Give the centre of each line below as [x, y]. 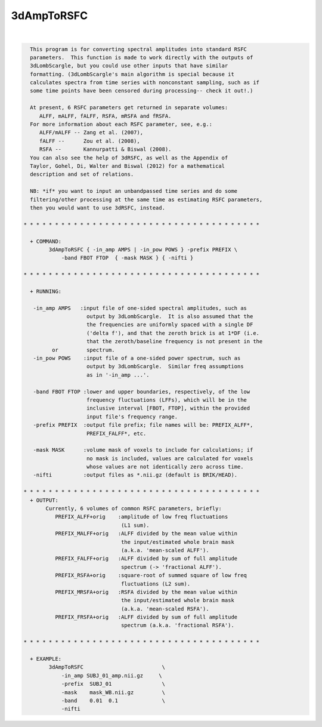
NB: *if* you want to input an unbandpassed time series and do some [134, 191]
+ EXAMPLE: [46, 659]
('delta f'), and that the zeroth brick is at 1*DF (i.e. [173, 333]
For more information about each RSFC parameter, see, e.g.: [121, 124]
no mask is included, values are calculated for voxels [170, 458]
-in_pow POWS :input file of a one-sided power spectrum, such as [137, 358]
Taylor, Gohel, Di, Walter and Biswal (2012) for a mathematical [128, 166]
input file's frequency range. [132, 417]
